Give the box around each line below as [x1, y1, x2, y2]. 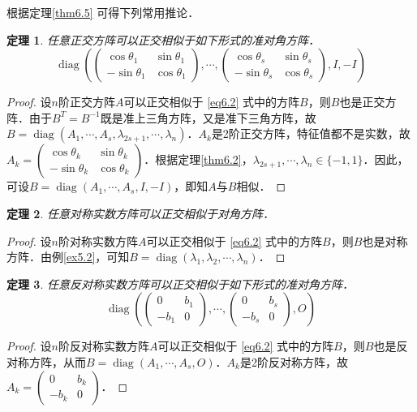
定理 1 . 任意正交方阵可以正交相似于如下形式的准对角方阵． [6, 31, 320, 48]
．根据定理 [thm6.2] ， [144, 151, 253, 168]
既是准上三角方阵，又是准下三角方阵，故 [100, 109, 316, 126]
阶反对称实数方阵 [58, 337, 149, 354]
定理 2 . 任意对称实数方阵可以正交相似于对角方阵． [6, 204, 274, 221]
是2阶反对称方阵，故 [239, 353, 348, 370]
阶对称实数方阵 [58, 232, 138, 249]
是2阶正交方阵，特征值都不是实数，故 [211, 125, 411, 142]
